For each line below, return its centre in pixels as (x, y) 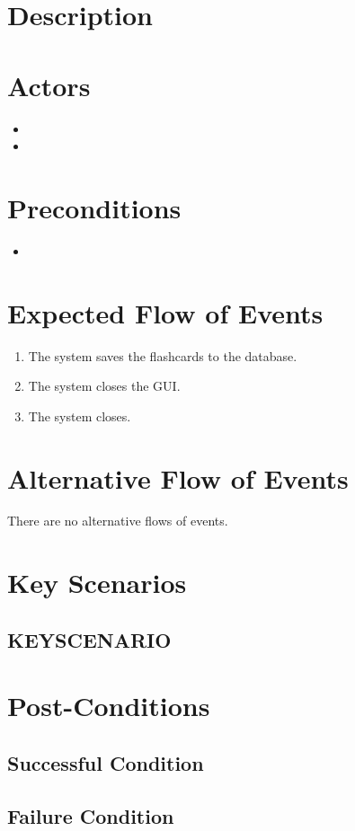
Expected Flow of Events (165, 312)
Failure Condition (91, 815)
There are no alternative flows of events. (118, 521)
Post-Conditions (109, 706)
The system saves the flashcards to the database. (163, 355)
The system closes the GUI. (104, 386)
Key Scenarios (97, 583)
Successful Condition (106, 762)
